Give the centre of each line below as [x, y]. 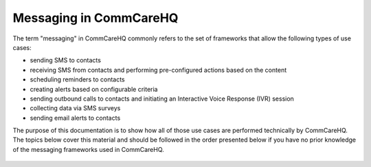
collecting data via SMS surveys [75, 108]
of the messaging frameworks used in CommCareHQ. [88, 149]
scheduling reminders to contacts [77, 79]
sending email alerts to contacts [75, 118]
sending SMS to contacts [65, 60]
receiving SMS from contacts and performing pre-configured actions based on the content [158, 70]
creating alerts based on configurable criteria [94, 89]
